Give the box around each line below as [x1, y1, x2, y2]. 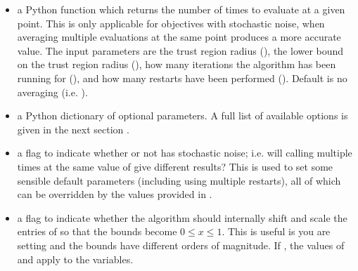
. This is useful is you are [222, 224, 331, 239]
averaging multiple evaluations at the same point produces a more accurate [17, 29, 341, 44]
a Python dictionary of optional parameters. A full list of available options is [17, 108, 348, 123]
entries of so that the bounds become [17, 224, 177, 239]
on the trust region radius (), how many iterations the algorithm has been [17, 57, 336, 72]
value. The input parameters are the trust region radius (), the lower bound [17, 43, 344, 58]
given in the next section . [17, 121, 129, 136]
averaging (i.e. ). [17, 84, 88, 99]
